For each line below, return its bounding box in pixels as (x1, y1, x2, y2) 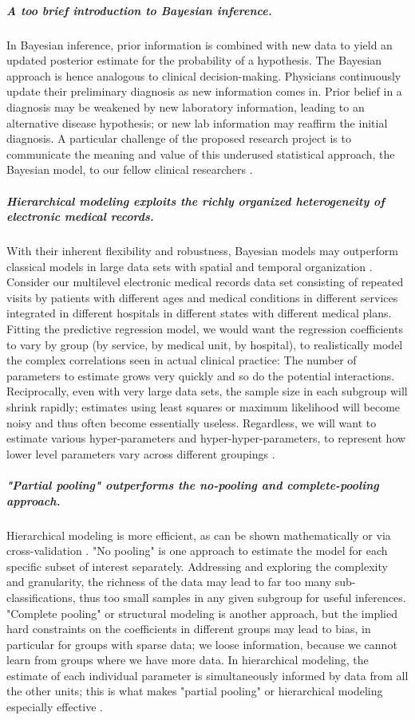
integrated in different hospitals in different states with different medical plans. (6, 305, 392, 321)
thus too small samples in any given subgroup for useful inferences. (79, 588, 406, 605)
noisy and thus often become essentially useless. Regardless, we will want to (6, 414, 377, 431)
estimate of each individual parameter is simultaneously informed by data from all (6, 667, 409, 683)
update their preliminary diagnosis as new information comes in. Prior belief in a (6, 83, 402, 100)
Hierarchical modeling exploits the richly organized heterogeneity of (6, 192, 385, 209)
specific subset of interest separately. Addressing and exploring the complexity (6, 557, 388, 574)
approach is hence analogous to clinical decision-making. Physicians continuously (6, 67, 401, 84)
